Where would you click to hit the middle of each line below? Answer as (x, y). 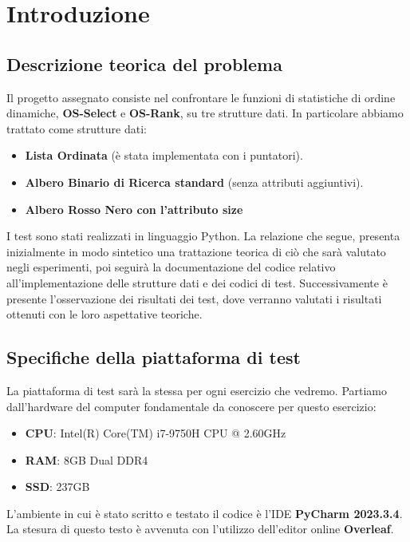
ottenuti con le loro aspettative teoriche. (104, 314)
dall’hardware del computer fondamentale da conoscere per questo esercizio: (191, 406)
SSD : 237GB (57, 487)
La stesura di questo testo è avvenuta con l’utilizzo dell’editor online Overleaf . (200, 529)
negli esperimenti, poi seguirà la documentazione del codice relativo (171, 267)
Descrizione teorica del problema (144, 63)
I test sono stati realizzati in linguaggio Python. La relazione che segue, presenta (203, 236)
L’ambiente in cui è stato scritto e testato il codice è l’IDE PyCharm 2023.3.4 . (205, 513)
